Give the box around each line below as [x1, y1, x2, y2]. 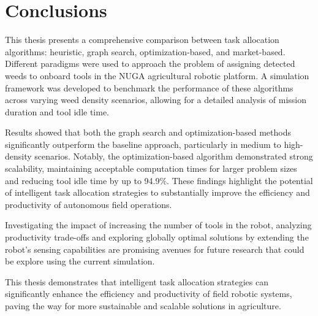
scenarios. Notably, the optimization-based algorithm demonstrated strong [34, 150, 313, 163]
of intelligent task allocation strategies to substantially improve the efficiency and [5, 186, 310, 199]
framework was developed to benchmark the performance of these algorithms [5, 81, 293, 94]
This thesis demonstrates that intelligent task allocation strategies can [5, 275, 268, 288]
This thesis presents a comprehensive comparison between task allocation [5, 33, 279, 46]
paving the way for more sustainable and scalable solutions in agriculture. [5, 299, 281, 312]
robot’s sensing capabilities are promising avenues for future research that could [5, 242, 305, 255]
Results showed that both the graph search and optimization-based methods [5, 126, 292, 139]
